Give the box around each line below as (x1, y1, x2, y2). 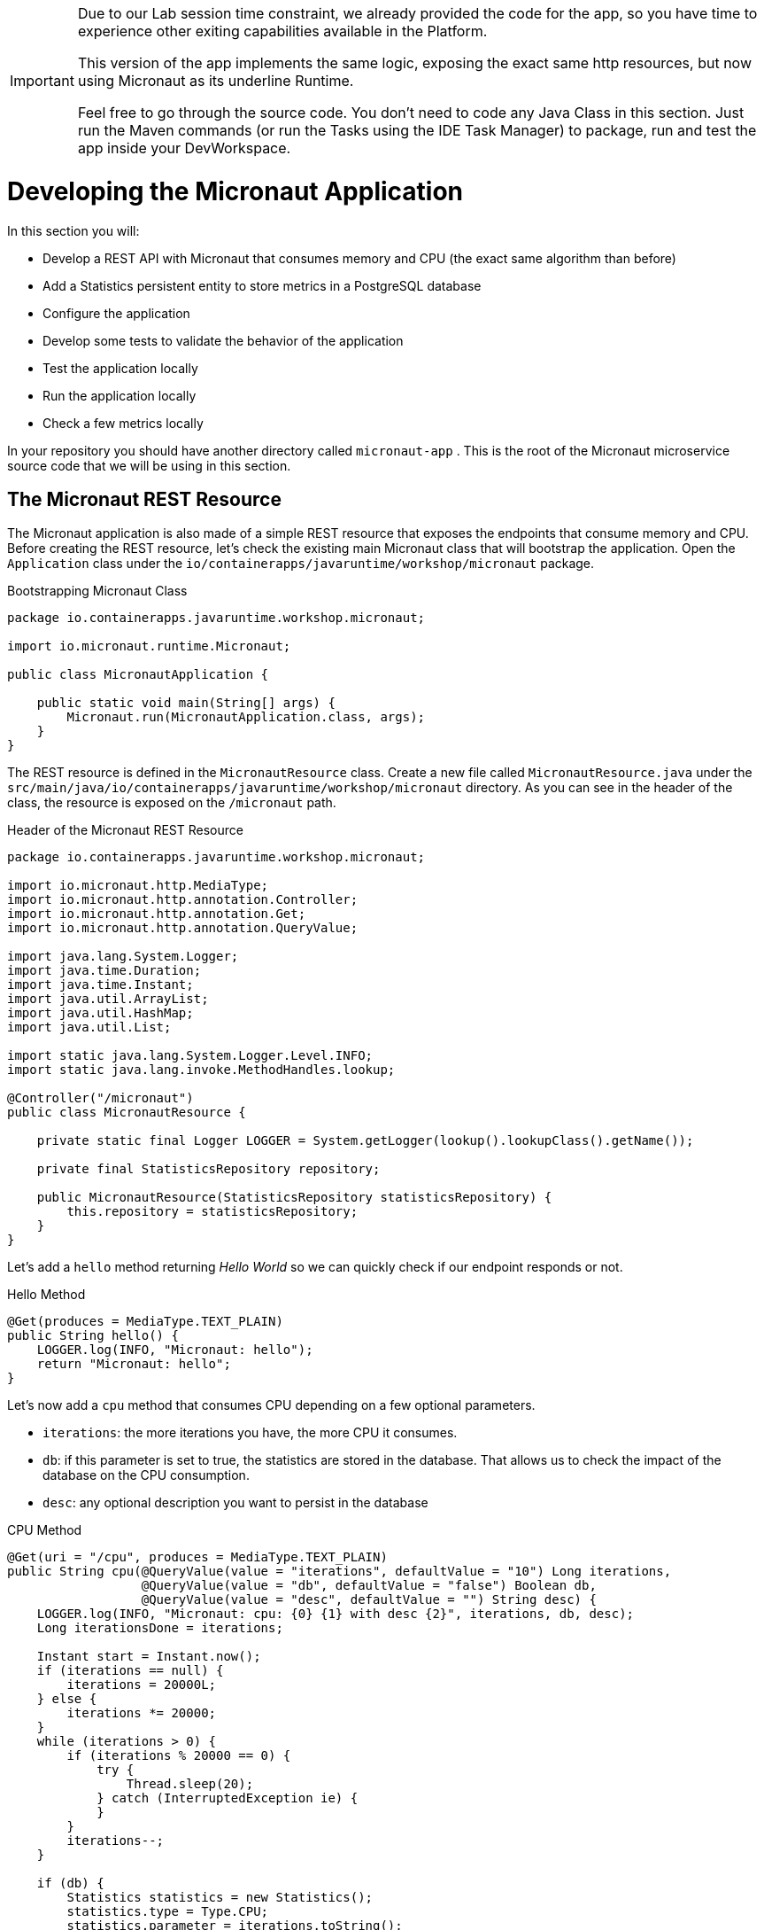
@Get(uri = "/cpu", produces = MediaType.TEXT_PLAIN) (7, 1550, 388, 1565)
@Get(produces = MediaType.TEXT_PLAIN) (7, 1314, 283, 1329)
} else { (36, 1692, 97, 1707)
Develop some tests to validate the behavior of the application (42, 332, 404, 348)
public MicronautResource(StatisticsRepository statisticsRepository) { (36, 1190, 552, 1205)
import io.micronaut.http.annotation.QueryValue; (7, 921, 359, 936)
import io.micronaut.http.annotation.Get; (7, 907, 306, 922)
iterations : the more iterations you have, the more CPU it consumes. (42, 1425, 458, 1441)
